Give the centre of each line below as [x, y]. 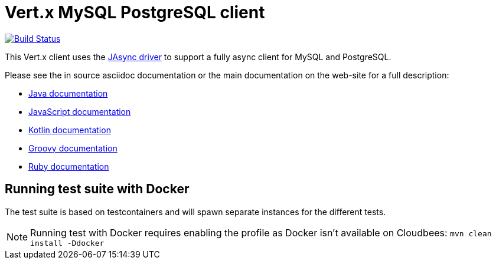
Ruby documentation [69, 166]
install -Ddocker [67, 243]
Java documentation [68, 93]
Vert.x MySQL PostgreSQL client [135, 12]
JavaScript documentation [80, 111]
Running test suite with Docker [97, 189]
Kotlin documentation [70, 130]
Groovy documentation [73, 148]
